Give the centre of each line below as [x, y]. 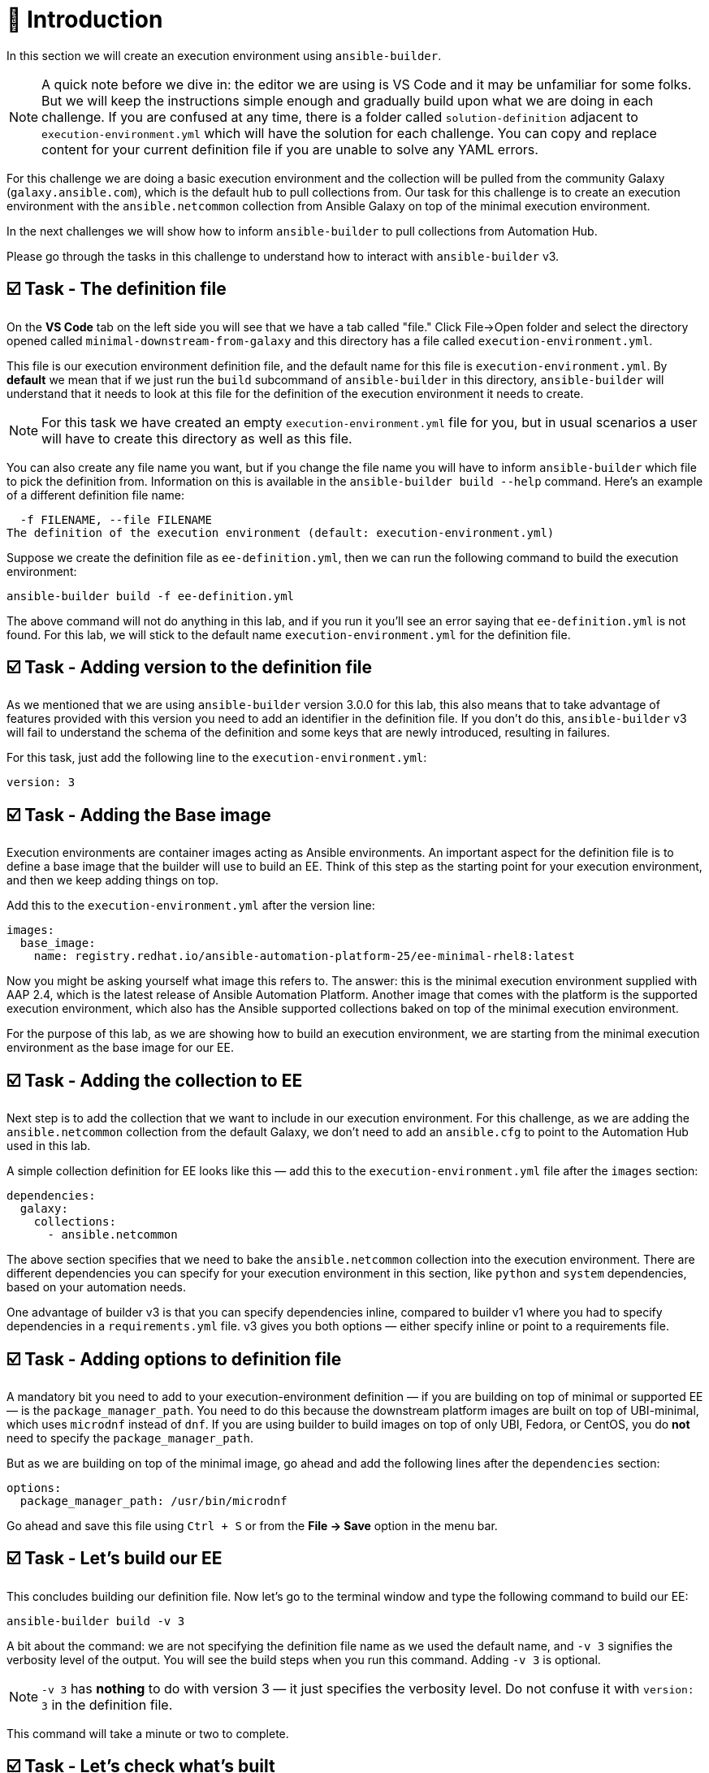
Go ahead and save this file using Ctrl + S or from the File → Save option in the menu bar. [252, 1525]
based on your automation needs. [96, 1287]
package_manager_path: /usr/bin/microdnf [153, 1501]
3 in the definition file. [107, 1704]
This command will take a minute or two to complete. [148, 1733]
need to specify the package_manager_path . [130, 1438]
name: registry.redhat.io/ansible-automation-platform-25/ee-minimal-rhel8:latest [304, 956]
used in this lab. [49, 1146]
